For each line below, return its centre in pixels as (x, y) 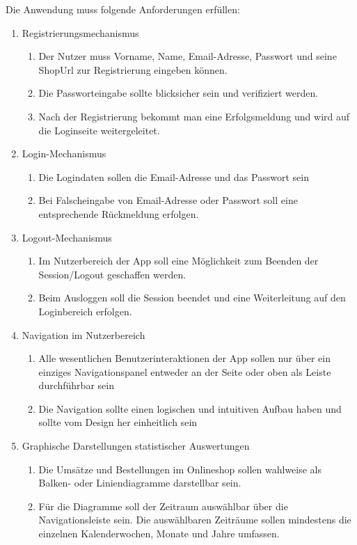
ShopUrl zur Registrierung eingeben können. (133, 69)
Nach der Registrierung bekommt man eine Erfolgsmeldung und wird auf (194, 116)
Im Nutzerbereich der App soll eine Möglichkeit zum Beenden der (178, 261)
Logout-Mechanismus (67, 237)
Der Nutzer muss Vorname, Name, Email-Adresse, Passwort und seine (188, 56)
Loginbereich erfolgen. (85, 311)
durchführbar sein (76, 385)
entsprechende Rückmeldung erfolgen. (119, 213)
